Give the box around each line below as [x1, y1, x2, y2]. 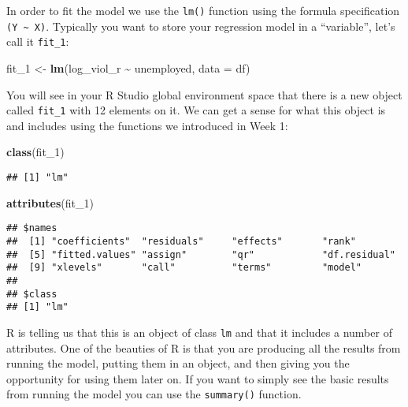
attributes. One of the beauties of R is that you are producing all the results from [6, 339, 401, 356]
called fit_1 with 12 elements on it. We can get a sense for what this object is [6, 102, 386, 118]
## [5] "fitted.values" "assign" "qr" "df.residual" [6, 248, 395, 260]
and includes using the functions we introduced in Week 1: [6, 117, 288, 133]
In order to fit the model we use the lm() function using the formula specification [6, 2, 400, 18]
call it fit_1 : [6, 33, 69, 50]
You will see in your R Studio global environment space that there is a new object [6, 86, 402, 103]
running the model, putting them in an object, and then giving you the [6, 355, 350, 372]
